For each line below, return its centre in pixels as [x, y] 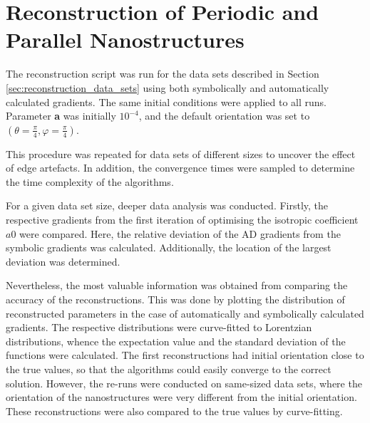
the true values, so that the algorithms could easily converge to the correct [169, 369]
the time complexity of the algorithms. [90, 181]
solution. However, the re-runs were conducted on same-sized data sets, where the [184, 383]
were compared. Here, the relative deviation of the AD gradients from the [180, 233]
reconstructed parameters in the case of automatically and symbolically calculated [185, 313]
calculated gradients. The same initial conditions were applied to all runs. [166, 101]
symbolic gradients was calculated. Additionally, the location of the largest [169, 247]
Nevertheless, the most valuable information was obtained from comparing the [177, 285]
